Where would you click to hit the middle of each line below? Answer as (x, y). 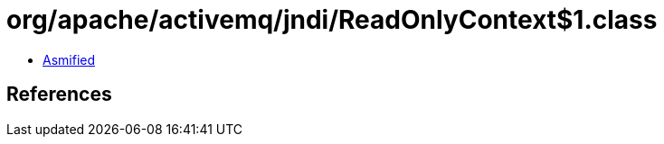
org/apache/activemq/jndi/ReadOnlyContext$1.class (332, 20)
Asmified (69, 59)
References (59, 94)
